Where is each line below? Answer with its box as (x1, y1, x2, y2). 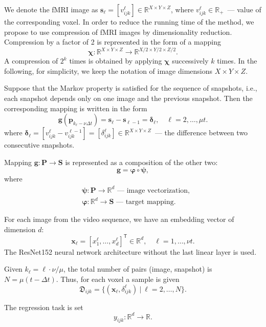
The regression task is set (4, 301, 83, 312)
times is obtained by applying (69, 55, 162, 66)
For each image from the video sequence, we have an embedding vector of (4, 214, 234, 224)
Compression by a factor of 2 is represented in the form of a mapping (4, 36, 221, 47)
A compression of (4, 55, 58, 66)
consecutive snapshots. (4, 139, 75, 150)
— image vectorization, (117, 187, 190, 194)
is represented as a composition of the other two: (65, 156, 218, 167)
